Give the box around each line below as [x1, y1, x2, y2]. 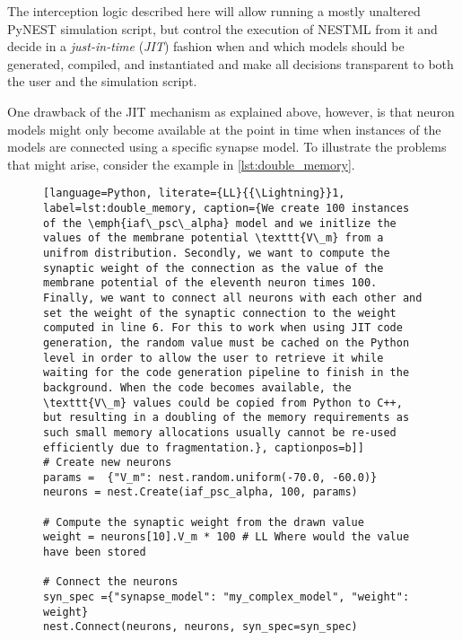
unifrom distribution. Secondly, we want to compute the [43, 246, 390, 259]
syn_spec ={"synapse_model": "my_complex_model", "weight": [43, 591, 410, 604]
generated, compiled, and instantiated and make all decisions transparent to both [7, 54, 454, 73]
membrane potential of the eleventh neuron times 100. [43, 276, 378, 290]
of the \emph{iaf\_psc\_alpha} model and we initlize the [43, 216, 397, 230]
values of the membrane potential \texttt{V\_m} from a [43, 232, 384, 245]
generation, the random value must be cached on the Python [43, 336, 410, 349]
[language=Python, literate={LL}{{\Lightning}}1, [43, 187, 345, 200]
